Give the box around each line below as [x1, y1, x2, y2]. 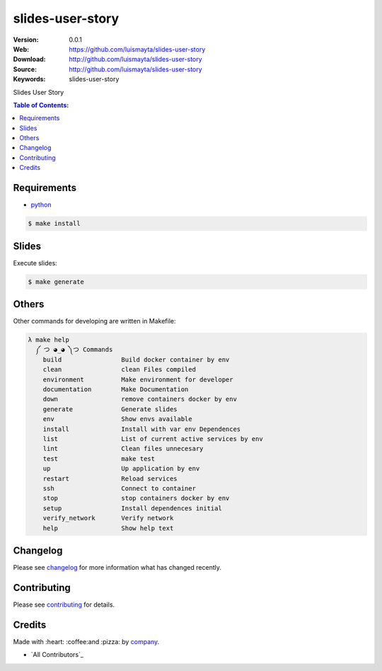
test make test [42, 454, 156, 463]
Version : [13, 35, 39, 44]
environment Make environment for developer [42, 375, 233, 384]
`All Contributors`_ [30, 650, 84, 659]
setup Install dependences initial [42, 504, 222, 512]
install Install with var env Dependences [42, 425, 241, 433]
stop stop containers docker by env [42, 494, 230, 503]
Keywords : [13, 75, 46, 84]
